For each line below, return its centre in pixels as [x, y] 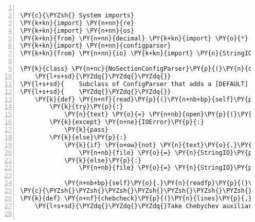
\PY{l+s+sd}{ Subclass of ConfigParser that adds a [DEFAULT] [134, 84]
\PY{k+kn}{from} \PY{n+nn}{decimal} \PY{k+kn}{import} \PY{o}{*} [134, 38]
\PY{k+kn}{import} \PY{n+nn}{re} [77, 23]
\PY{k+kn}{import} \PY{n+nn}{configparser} [96, 46]
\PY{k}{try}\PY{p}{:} [86, 107]
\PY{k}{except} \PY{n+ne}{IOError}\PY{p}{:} [127, 122]
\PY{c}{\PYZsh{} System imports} [77, 15]
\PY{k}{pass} [86, 130]
